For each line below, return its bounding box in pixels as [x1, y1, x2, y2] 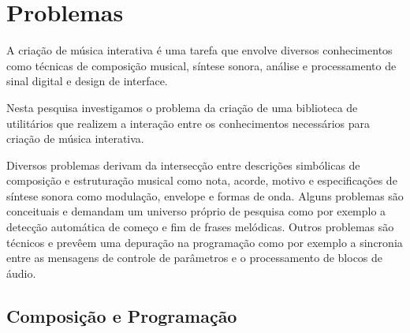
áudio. [6, 264, 36, 281]
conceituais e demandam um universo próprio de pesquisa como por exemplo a [6, 203, 386, 219]
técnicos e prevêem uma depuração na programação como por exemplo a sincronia [6, 234, 403, 250]
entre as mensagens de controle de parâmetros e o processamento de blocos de [6, 249, 383, 266]
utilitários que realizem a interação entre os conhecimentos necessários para [6, 114, 371, 131]
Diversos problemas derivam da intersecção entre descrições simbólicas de [6, 156, 360, 173]
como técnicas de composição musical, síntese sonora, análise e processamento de [6, 57, 397, 73]
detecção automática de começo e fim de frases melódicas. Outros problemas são [6, 219, 394, 235]
